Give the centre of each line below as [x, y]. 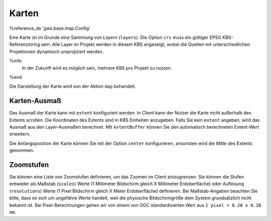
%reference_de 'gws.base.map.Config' [50, 28]
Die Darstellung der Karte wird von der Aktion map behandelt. [73, 86]
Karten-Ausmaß [35, 101]
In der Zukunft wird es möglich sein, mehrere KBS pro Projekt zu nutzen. [97, 68]
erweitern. [20, 134]
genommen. [22, 150]
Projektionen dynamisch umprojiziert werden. [56, 51]
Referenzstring [25, 44]
